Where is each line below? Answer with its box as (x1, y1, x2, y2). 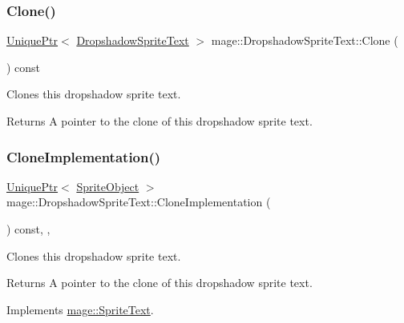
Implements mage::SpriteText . (6, 301, 154, 317)
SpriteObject (76, 177, 139, 194)
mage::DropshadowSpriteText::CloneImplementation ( (6, 193, 271, 210)
